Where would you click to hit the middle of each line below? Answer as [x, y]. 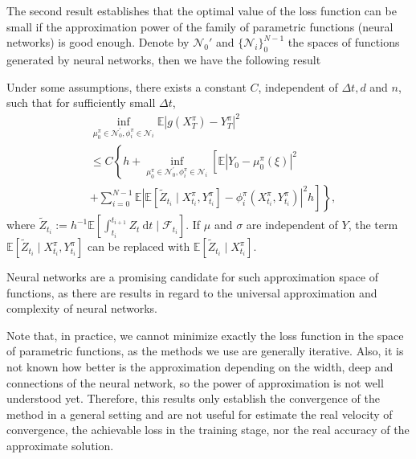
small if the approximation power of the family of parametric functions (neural [200, 26]
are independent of [292, 225]
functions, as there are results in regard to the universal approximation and [192, 292]
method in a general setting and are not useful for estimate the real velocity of [200, 414]
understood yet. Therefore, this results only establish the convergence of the [193, 398]
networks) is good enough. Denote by [98, 42]
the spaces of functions [344, 42]
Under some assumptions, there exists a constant [126, 86]
